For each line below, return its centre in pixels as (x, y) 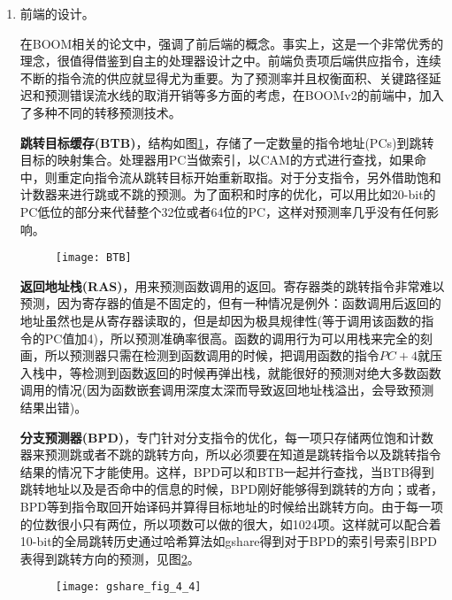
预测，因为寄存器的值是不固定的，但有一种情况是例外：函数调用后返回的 (230, 303)
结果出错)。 (54, 407)
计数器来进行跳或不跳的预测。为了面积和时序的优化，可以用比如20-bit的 (228, 194)
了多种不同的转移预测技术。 (100, 112)
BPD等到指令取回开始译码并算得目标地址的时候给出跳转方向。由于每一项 (231, 506)
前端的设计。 (57, 13)
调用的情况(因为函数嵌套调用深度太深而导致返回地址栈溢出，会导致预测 (227, 390)
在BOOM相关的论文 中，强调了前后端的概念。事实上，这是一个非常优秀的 (232, 43)
